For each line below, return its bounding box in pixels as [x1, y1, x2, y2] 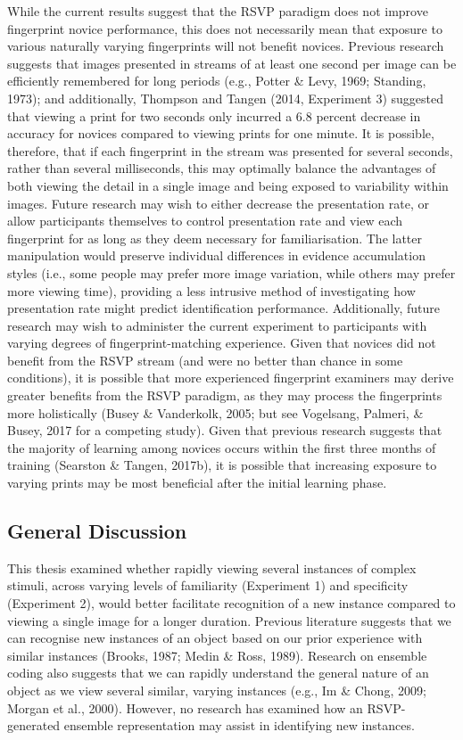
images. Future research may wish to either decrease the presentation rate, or [7, 193, 429, 212]
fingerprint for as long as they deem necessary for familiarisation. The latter [7, 228, 422, 247]
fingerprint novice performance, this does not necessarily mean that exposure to [7, 19, 442, 37]
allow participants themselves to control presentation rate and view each [7, 211, 402, 230]
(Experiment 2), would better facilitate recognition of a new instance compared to [7, 594, 456, 613]
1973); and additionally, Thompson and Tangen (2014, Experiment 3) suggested [7, 88, 443, 107]
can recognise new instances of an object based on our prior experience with [7, 629, 423, 647]
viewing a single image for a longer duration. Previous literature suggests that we [7, 611, 451, 629]
